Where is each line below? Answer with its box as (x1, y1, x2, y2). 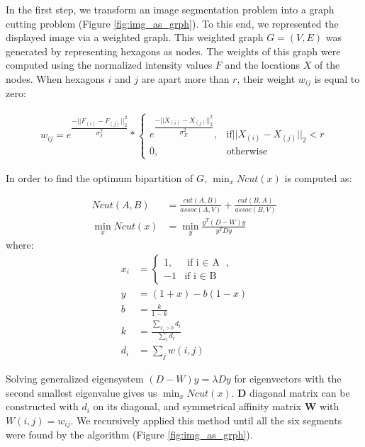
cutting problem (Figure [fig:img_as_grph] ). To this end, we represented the (6, 16, 339, 30)
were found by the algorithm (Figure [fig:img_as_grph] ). (6, 427, 253, 442)
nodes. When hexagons (6, 71, 105, 86)
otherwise (226, 147, 268, 157)
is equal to (314, 71, 360, 86)
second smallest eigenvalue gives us (6, 385, 157, 400)
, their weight (237, 71, 296, 86)
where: (6, 237, 34, 252)
